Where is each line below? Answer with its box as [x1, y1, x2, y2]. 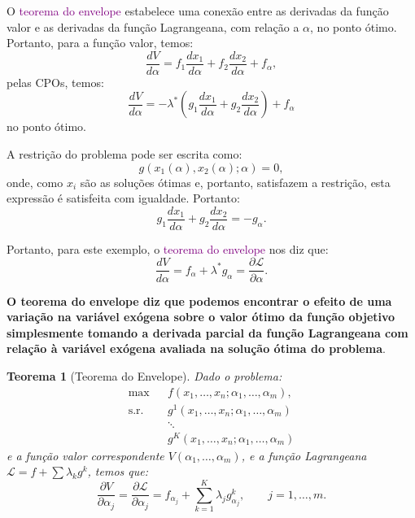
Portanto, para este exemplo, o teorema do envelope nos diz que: [7, 240, 329, 257]
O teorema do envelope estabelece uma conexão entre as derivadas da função [7, 2, 389, 19]
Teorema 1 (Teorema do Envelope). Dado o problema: [7, 367, 282, 384]
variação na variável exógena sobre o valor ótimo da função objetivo [7, 308, 395, 325]
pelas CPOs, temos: [7, 73, 104, 90]
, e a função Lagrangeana [241, 446, 367, 464]
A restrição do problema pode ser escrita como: [7, 146, 242, 163]
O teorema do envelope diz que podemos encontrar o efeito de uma [7, 292, 392, 309]
